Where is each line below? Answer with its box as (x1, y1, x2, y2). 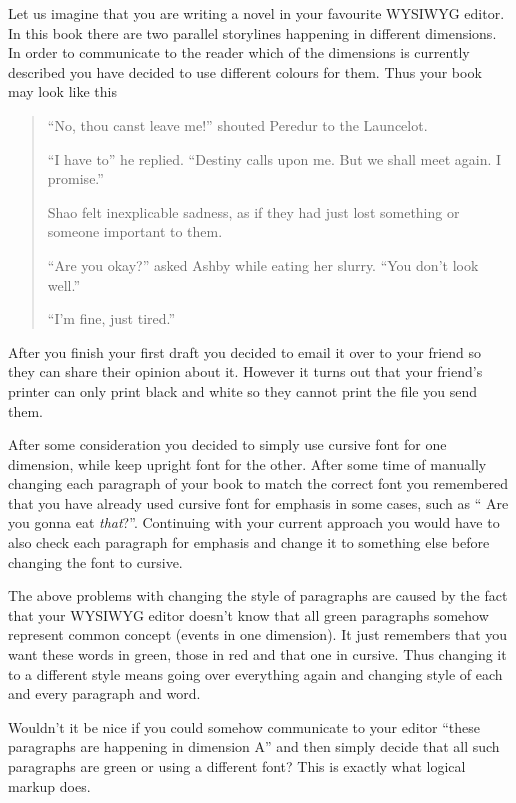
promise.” (47, 168, 104, 189)
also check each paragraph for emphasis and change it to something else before (8, 532, 490, 553)
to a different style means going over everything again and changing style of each (8, 663, 503, 684)
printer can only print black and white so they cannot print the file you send (8, 380, 477, 401)
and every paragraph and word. (8, 683, 201, 704)
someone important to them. (47, 221, 223, 242)
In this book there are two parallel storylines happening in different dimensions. (8, 22, 497, 43)
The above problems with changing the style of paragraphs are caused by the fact (8, 585, 508, 606)
